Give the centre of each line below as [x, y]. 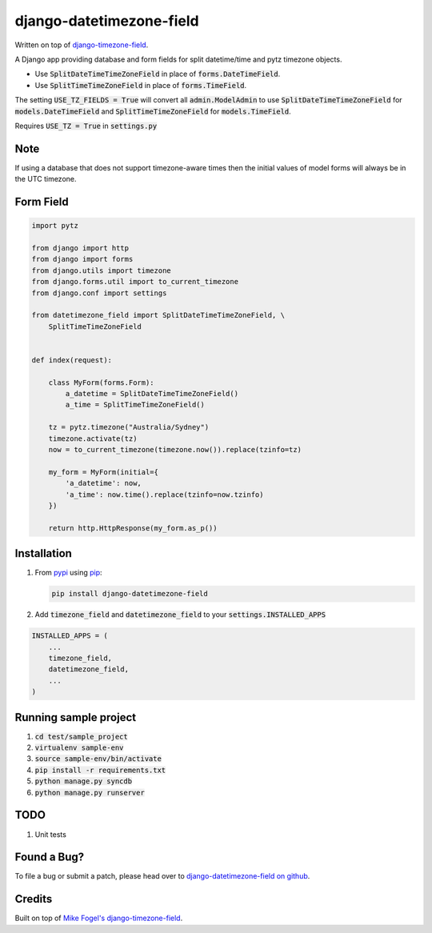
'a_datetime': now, [103, 483]
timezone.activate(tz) [93, 438]
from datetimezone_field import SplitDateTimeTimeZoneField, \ [158, 315]
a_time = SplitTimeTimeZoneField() [135, 405]
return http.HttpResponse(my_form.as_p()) [133, 528]
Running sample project [75, 717]
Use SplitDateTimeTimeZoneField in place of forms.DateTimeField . [158, 74]
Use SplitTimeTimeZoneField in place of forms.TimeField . [141, 85]
